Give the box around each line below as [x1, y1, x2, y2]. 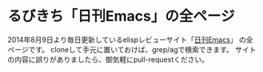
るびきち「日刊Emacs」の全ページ [7, 7, 235, 25]
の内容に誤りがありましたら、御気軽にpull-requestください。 [7, 55, 209, 64]
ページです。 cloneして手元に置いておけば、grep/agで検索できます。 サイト [7, 44, 257, 54]
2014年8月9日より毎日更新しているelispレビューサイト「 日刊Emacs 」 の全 [7, 35, 253, 44]
